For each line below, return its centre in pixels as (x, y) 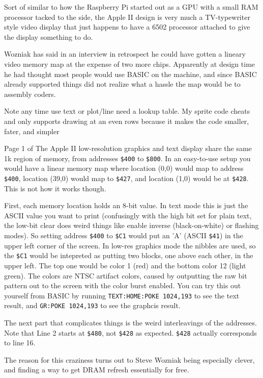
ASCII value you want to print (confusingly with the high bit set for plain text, (128, 215)
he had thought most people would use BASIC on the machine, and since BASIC (130, 74)
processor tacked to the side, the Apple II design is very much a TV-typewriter (127, 17)
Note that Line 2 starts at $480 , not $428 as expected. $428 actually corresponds (130, 332)
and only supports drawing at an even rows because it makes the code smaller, (127, 121)
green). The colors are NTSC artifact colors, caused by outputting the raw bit (126, 275)
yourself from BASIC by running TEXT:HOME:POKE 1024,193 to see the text (122, 295)
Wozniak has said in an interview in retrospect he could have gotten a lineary (125, 54)
